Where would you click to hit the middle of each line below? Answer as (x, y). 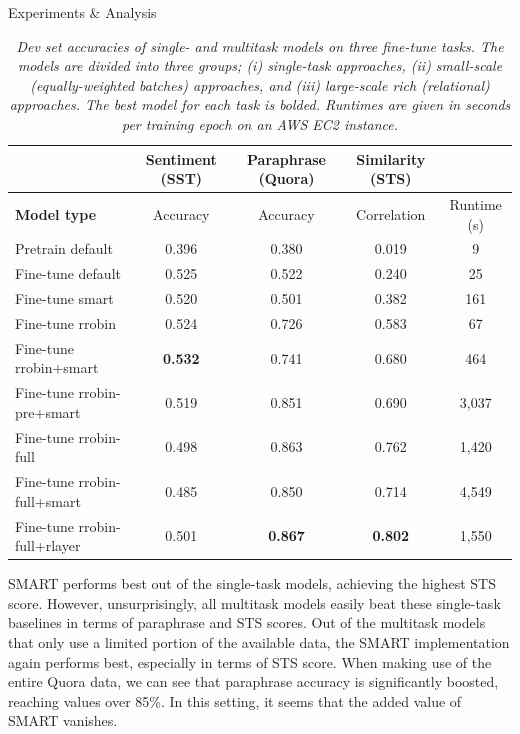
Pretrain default (64, 248)
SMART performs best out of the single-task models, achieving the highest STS (252, 583)
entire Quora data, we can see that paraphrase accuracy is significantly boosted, (253, 681)
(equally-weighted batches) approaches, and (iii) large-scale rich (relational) (260, 84)
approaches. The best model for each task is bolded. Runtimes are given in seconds (260, 104)
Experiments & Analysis (82, 12)
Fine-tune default (68, 273)
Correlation (391, 213)
